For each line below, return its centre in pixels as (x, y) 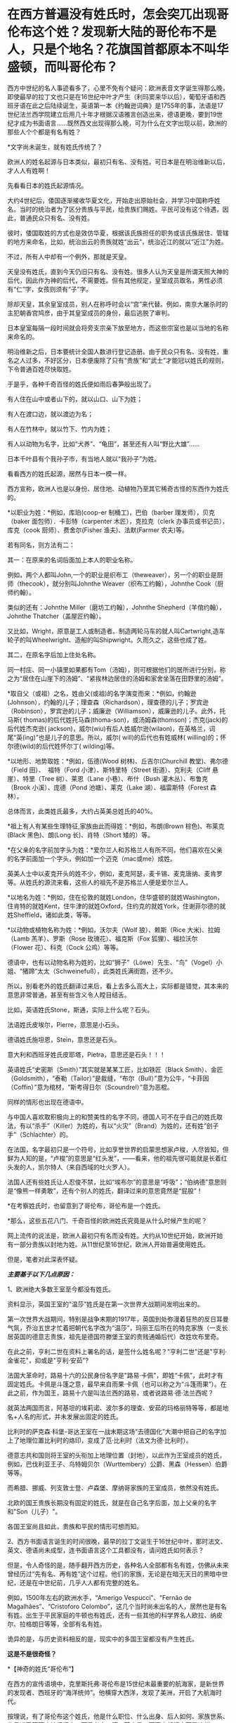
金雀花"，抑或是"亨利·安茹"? (48, 1360)
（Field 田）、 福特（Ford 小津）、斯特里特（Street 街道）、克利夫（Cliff (109, 770)
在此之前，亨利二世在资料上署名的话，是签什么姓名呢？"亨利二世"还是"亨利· (117, 1351)
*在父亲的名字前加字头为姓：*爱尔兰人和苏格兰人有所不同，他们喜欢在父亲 (115, 850)
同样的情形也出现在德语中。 (47, 1102)
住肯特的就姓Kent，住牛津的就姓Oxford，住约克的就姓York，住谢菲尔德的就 (117, 906)
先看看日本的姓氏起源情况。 (47, 185)
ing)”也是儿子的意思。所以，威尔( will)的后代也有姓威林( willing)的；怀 (125, 737)
